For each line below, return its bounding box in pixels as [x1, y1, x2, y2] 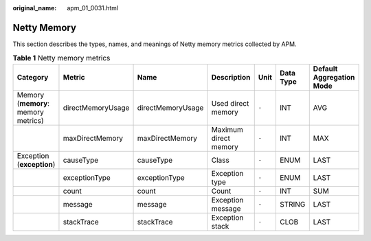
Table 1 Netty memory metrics [12, 54, 111, 63]
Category [16, 72, 49, 82]
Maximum [211, 124, 244, 134]
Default [313, 64, 338, 73]
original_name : [12, 4, 57, 12]
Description [211, 72, 251, 82]
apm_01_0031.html [67, 4, 119, 12]
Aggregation [313, 72, 355, 82]
